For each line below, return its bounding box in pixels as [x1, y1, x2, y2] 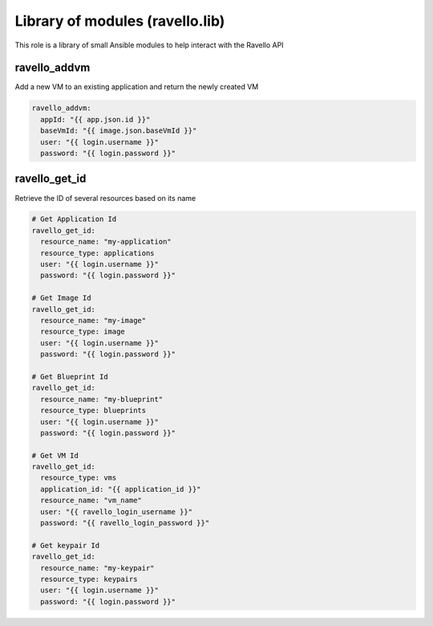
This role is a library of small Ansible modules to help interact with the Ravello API [14, 40, 284, 50]
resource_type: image [40, 327, 126, 337]
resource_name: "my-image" [40, 316, 147, 325]
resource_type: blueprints [40, 406, 147, 415]
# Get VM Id [31, 451, 79, 460]
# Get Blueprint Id [31, 372, 108, 381]
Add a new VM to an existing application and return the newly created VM [14, 82, 259, 92]
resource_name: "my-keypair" [40, 563, 156, 572]
